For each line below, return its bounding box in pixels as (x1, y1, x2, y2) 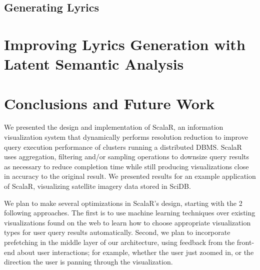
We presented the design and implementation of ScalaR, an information (4, 122, 223, 132)
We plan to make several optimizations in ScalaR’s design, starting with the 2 (4, 197, 242, 208)
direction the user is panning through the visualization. (4, 256, 173, 267)
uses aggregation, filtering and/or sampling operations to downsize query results (4, 151, 249, 162)
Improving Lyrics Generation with (4, 34, 245, 54)
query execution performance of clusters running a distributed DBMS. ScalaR (4, 141, 242, 152)
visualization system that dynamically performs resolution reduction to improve (4, 132, 248, 142)
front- (236, 237, 254, 247)
